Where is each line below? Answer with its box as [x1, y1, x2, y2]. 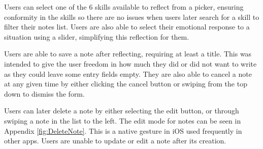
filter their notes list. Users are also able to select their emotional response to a [4, 21, 250, 32]
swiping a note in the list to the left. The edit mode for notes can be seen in [4, 115, 241, 126]
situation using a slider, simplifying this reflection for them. [4, 31, 189, 42]
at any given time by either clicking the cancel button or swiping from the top [4, 78, 247, 89]
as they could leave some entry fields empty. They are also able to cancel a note [4, 68, 252, 79]
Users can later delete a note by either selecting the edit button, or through [4, 105, 239, 116]
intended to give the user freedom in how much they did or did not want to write [4, 58, 257, 69]
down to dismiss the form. [4, 88, 85, 99]
